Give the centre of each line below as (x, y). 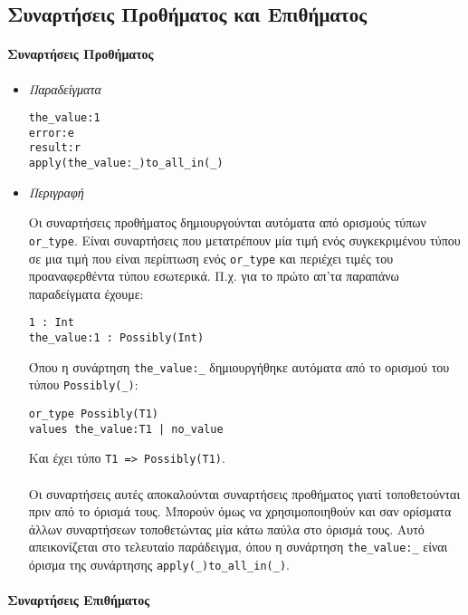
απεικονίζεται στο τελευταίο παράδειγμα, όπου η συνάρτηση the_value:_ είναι (238, 547)
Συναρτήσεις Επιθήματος (79, 600)
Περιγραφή (56, 192)
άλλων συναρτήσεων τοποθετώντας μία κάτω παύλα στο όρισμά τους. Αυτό (226, 529)
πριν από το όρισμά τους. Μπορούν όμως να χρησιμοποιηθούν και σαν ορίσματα (240, 511)
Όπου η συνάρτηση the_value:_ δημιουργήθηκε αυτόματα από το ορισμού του (239, 366)
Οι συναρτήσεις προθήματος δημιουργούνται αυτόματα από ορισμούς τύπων (227, 222)
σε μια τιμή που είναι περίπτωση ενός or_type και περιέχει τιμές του (211, 258)
